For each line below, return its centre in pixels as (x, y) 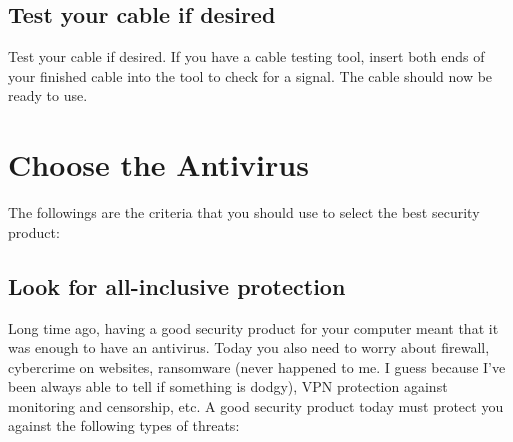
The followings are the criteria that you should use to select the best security (244, 212)
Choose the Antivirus (158, 164)
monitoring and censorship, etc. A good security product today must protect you (256, 405)
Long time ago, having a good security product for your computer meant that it (253, 327)
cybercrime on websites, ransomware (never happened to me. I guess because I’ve (257, 366)
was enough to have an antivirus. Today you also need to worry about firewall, (249, 347)
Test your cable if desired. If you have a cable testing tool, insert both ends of (246, 56)
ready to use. (48, 95)
